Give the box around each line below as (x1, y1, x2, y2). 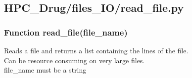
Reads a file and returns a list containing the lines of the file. (4, 45, 189, 55)
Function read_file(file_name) (4, 26, 128, 38)
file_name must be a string (4, 65, 87, 75)
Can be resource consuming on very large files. (4, 55, 145, 65)
